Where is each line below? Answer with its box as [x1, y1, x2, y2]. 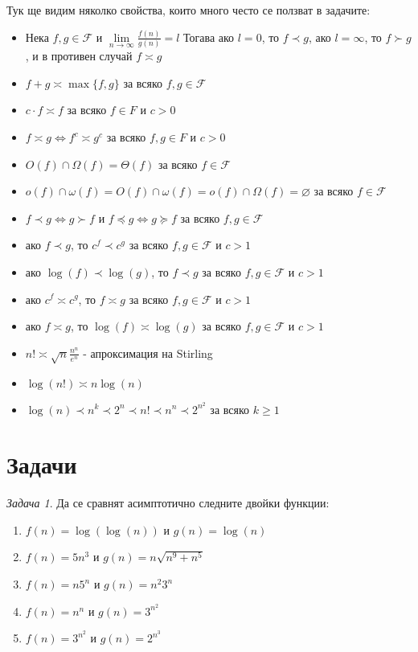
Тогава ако [183, 28, 235, 45]
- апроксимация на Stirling [83, 344, 213, 361]
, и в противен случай [25, 47, 133, 64]
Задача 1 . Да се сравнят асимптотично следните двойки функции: [6, 494, 330, 511]
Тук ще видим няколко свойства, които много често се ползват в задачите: [6, 2, 371, 18]
